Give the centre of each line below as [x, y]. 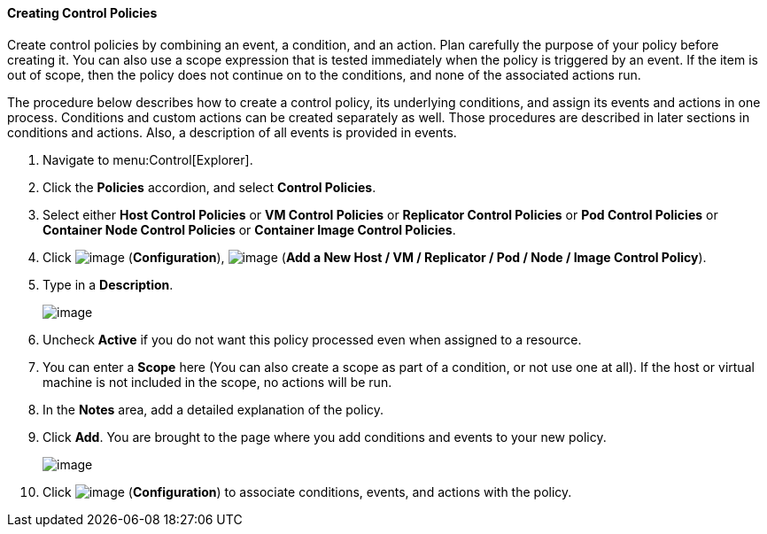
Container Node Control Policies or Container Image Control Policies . [249, 229]
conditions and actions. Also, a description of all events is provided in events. [232, 132]
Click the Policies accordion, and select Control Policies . [209, 187]
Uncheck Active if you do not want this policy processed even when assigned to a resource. [312, 339]
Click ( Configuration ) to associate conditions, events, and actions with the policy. [307, 491]
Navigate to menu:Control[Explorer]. [148, 159]
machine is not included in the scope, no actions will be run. [217, 382]
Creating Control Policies [82, 13]
